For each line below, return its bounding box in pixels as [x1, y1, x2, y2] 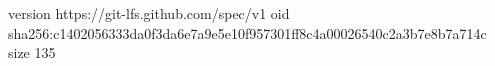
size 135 [8, 42, 56, 63]
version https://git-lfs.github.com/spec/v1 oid [8, 3, 290, 23]
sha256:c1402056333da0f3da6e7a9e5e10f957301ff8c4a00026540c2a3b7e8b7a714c [8, 22, 487, 43]
